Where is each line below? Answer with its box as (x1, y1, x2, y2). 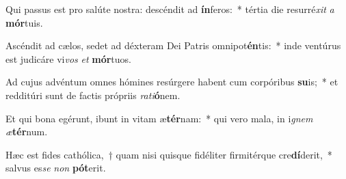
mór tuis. (5, 15, 43, 29)
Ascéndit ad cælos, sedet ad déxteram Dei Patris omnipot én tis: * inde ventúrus (5, 38, 341, 53)
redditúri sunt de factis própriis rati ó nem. (5, 87, 181, 102)
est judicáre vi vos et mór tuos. (5, 51, 131, 66)
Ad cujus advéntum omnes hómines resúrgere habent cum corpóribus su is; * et (5, 74, 338, 89)
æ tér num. (5, 124, 48, 139)
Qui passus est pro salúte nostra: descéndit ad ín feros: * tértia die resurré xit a (5, 2, 334, 16)
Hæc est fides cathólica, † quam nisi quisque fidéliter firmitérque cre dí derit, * (5, 147, 332, 161)
